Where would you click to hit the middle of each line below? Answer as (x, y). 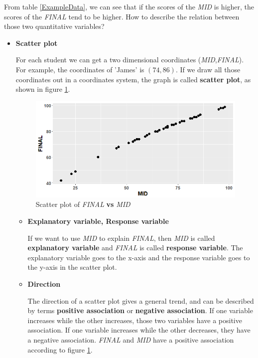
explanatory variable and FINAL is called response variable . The (135, 248)
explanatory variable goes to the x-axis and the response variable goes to (139, 257)
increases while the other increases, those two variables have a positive (135, 320)
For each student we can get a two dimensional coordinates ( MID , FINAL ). (130, 60)
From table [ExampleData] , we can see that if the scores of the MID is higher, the (129, 6)
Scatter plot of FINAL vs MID (83, 204)
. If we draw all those (208, 69)
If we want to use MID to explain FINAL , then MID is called (121, 238)
